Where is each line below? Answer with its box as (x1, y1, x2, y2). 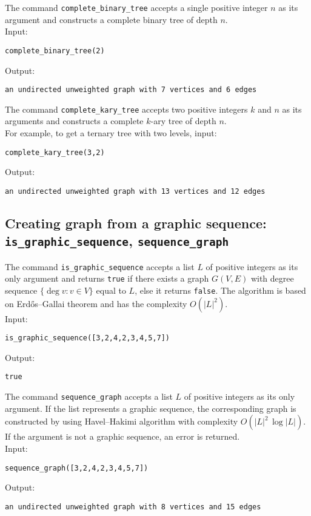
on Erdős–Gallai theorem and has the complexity (5, 297, 187, 309)
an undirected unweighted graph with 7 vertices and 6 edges (5, 85, 257, 94)
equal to (96, 283, 126, 296)
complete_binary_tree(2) (5, 46, 105, 55)
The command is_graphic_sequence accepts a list (5, 260, 195, 273)
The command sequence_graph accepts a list (5, 390, 173, 403)
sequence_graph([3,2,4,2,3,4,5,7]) (5, 463, 149, 472)
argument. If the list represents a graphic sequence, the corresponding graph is (5, 402, 296, 414)
